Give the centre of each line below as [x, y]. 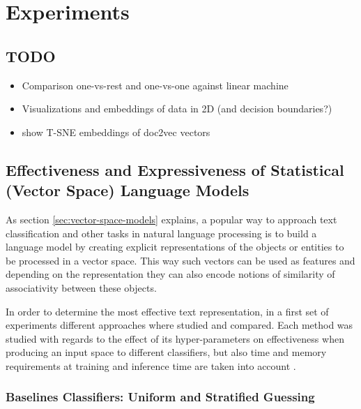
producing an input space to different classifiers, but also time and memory [166, 352]
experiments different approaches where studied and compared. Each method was [179, 325]
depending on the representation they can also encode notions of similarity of [170, 274]
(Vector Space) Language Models [128, 190]
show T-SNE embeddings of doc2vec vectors [116, 132]
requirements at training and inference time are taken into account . [151, 365]
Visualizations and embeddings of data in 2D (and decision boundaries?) [177, 109]
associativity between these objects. [81, 287]
